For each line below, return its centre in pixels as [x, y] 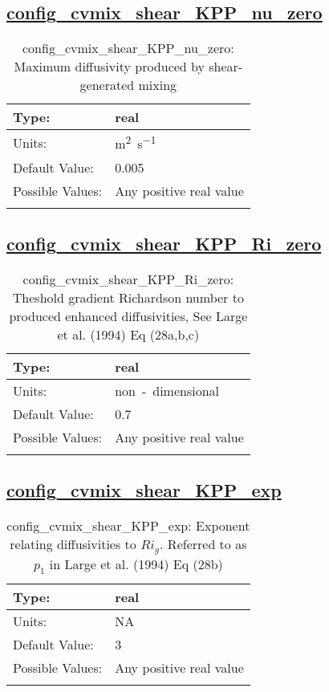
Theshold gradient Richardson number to [128, 297]
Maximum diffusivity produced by [109, 67]
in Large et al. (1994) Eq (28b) [136, 564]
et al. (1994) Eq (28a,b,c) [128, 334]
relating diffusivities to [73, 543]
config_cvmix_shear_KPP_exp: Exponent [128, 525]
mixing [158, 85]
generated [107, 85]
